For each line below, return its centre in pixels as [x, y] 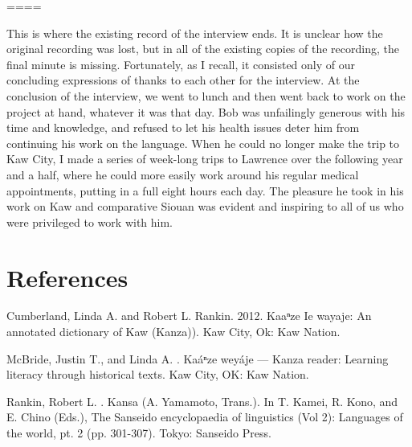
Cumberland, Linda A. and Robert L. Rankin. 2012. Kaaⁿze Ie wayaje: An [189, 316]
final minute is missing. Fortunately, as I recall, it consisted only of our [181, 64]
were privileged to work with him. [90, 221]
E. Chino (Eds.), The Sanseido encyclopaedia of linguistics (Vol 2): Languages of [205, 417]
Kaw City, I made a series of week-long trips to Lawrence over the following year [205, 159]
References [67, 277]
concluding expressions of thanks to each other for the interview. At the [183, 80]
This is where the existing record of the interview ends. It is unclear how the [195, 33]
